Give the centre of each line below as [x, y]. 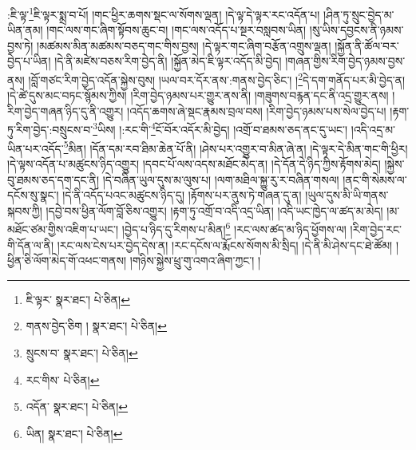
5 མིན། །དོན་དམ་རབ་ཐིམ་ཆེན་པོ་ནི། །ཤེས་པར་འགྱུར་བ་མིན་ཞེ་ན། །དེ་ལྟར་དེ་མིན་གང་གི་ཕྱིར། [236, 147]
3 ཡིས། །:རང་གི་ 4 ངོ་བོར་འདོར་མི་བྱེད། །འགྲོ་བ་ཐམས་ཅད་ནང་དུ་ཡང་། [220, 128]
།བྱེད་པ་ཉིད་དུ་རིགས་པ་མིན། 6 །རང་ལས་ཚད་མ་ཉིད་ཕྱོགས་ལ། [234, 228]
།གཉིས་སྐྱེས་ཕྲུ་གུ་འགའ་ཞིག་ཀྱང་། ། [195, 261]
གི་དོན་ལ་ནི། [31, 245]
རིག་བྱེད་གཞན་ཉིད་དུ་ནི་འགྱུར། [65, 111]
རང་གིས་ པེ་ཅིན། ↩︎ [63, 379]
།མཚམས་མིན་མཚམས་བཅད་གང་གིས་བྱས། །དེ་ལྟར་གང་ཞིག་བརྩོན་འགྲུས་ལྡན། [184, 45]
